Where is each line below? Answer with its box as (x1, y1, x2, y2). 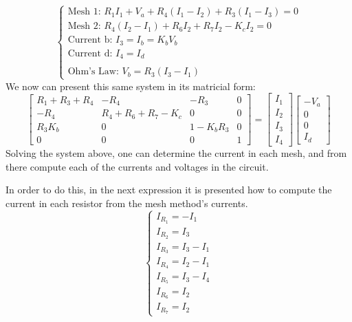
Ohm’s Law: (67, 67, 119, 77)
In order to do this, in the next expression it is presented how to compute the (5, 182, 332, 197)
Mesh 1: (67, 7, 101, 17)
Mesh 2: (67, 21, 101, 32)
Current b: (67, 35, 113, 45)
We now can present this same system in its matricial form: (5, 78, 256, 93)
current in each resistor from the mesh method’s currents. (5, 195, 248, 210)
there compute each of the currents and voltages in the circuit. (5, 159, 269, 173)
